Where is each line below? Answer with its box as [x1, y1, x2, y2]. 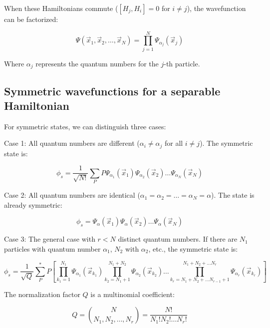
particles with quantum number [4, 243, 101, 254]
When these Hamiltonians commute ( [4, 3, 118, 13]
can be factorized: [4, 14, 58, 24]
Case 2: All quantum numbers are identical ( [4, 190, 140, 200]
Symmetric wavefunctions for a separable [4, 83, 221, 98]
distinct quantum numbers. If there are [118, 234, 238, 244]
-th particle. [164, 58, 200, 68]
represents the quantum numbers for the [35, 58, 159, 68]
